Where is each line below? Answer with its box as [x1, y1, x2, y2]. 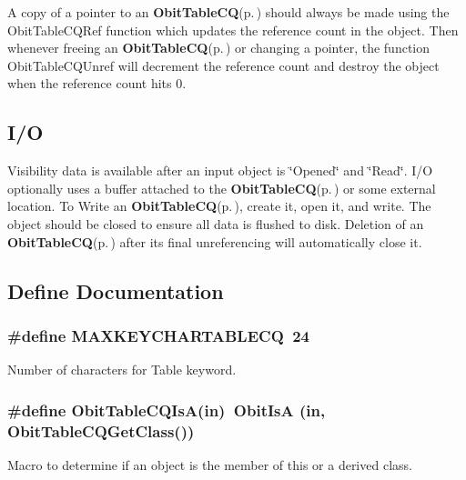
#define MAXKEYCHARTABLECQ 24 [7, 324, 309, 346]
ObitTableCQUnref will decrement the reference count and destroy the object [7, 55, 440, 75]
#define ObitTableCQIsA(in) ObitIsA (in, [7, 398, 326, 421]
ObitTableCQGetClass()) [7, 419, 195, 442]
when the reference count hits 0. [7, 74, 187, 93]
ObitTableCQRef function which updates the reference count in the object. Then [7, 20, 459, 39]
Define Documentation [7, 276, 224, 305]
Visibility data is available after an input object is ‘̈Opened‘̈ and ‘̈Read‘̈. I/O [7, 161, 433, 180]
